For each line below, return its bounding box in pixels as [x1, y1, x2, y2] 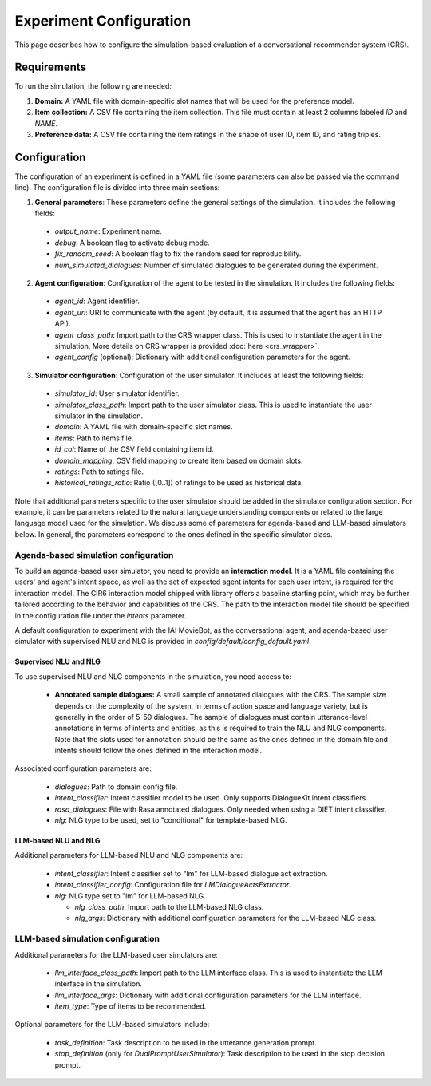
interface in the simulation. [54, 979, 143, 989]
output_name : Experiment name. [54, 227, 163, 236]
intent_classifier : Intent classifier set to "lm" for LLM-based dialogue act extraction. [54, 868, 328, 878]
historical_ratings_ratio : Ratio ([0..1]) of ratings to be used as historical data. [54, 478, 303, 488]
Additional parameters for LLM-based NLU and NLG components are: [14, 851, 243, 860]
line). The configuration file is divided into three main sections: [14, 183, 220, 192]
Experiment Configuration [14, 12, 192, 30]
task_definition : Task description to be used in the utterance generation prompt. [54, 1037, 317, 1047]
